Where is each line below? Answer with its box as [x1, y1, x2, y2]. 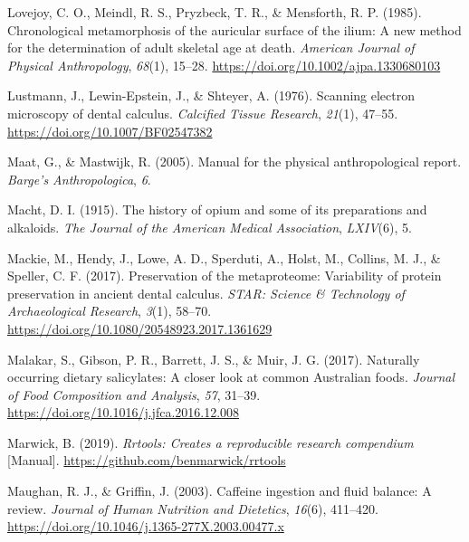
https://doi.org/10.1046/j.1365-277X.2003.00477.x [7, 517, 284, 536]
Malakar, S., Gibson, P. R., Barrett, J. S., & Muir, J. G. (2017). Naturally [7, 349, 420, 368]
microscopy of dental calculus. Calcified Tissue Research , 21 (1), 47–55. [7, 103, 398, 122]
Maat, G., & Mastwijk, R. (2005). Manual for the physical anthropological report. [7, 152, 462, 171]
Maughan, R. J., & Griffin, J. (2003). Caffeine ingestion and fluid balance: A [7, 481, 432, 500]
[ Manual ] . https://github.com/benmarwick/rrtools [7, 451, 286, 470]
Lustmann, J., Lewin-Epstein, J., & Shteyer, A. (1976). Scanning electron [7, 86, 416, 105]
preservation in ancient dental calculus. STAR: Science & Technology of [7, 283, 405, 302]
